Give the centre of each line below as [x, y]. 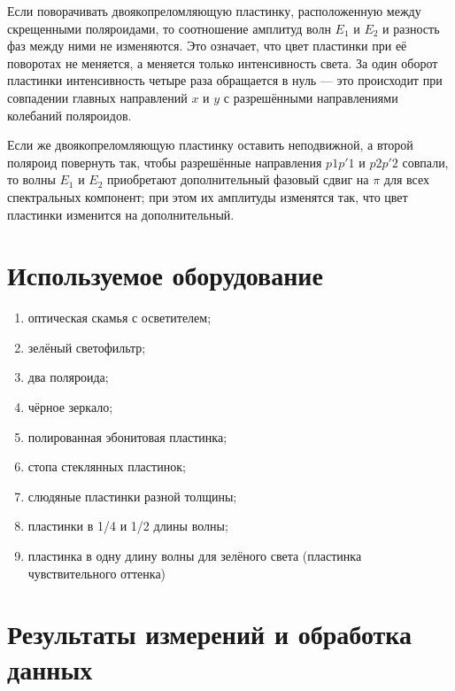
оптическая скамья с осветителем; [120, 318]
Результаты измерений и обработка [210, 634]
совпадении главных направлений [97, 97]
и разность [411, 28]
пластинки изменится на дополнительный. [121, 214]
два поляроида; [68, 377]
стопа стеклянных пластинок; [107, 466]
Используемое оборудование [165, 275]
